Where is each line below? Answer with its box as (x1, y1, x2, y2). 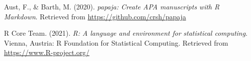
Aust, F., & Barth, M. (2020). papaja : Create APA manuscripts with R (4, 1, 220, 11)
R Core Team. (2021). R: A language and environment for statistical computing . (4, 28, 248, 38)
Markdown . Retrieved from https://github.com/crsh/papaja (4, 11, 186, 21)
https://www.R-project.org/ (4, 47, 89, 58)
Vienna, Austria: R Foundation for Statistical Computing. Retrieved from (4, 37, 228, 48)
